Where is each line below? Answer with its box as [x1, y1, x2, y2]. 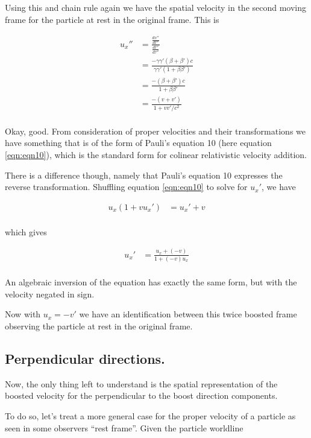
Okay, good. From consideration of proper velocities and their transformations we [5, 124, 306, 137]
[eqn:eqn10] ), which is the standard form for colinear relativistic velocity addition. [5, 148, 307, 161]
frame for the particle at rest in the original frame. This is [5, 13, 219, 25]
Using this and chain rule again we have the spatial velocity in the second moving [5, 1, 307, 13]
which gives [5, 225, 47, 238]
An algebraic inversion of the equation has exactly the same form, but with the [5, 276, 297, 288]
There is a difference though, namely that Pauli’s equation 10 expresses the [5, 168, 283, 181]
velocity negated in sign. [5, 287, 95, 300]
